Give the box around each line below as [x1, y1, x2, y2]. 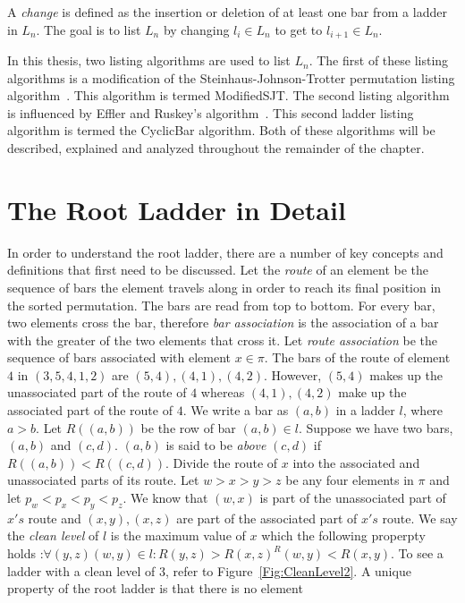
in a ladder [335, 401, 395, 420]
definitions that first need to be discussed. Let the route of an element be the [7, 260, 429, 279]
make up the [338, 383, 407, 402]
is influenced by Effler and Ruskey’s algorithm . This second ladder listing [7, 103, 414, 122]
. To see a [391, 544, 444, 563]
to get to [275, 20, 323, 38]
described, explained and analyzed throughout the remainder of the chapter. [7, 139, 425, 157]
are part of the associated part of [176, 508, 358, 527]
